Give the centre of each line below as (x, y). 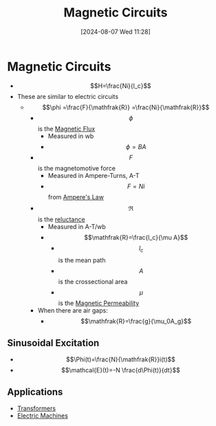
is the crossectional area (93, 282)
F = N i (136, 186)
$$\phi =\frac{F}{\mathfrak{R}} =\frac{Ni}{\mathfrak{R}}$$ (126, 107)
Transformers (36, 408)
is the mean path (82, 260)
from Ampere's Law (76, 197)
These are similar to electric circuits (68, 96)
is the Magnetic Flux (66, 128)
